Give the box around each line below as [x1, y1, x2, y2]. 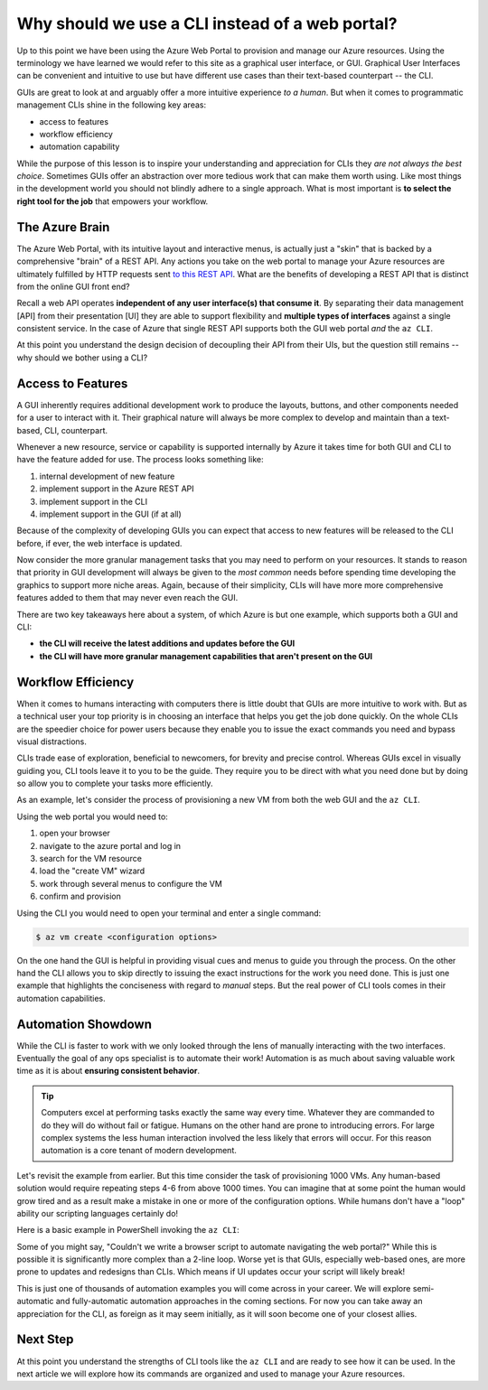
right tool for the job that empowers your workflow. [16, 195, 209, 207]
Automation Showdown [16, 1016, 153, 1031]
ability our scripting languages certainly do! [16, 1208, 179, 1218]
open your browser [39, 827, 110, 839]
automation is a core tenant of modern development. [41, 1145, 237, 1156]
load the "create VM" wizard [39, 865, 145, 876]
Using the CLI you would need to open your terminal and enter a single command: [16, 908, 322, 919]
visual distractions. [16, 736, 88, 747]
